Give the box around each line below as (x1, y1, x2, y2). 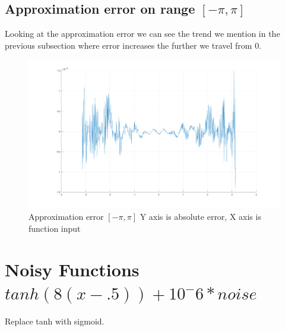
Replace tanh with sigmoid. (5, 314, 104, 327)
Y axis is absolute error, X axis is (140, 210, 261, 223)
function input (28, 222, 81, 235)
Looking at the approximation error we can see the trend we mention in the (5, 27, 280, 40)
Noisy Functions (5, 257, 140, 281)
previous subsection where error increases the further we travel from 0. (5, 39, 262, 51)
